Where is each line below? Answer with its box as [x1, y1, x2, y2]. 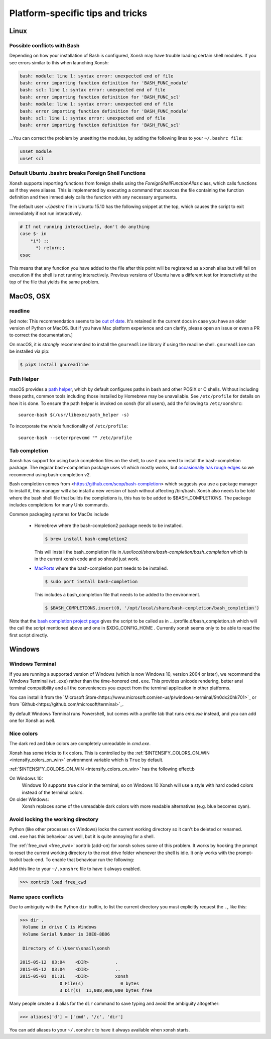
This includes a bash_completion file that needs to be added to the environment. [34, 591, 201, 597]
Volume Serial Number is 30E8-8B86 [23, 931, 110, 937]
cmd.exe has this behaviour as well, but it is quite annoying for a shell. [9, 833, 155, 839]
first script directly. [9, 632, 49, 638]
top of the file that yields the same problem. [9, 279, 100, 285]
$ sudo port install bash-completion [45, 578, 138, 584]
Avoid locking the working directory [9, 816, 99, 823]
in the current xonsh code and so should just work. [34, 556, 140, 562]
